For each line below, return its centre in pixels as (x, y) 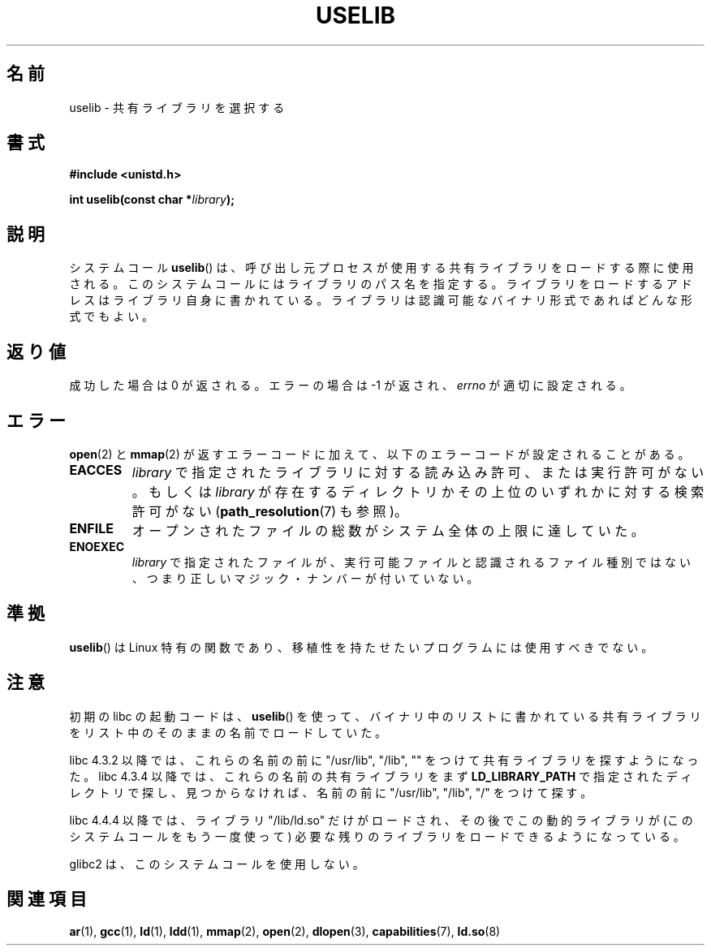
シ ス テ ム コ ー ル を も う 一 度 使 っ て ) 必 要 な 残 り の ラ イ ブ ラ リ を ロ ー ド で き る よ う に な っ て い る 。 (377, 836)
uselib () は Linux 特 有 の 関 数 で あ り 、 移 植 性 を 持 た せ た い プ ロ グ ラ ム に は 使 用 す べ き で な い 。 (361, 647)
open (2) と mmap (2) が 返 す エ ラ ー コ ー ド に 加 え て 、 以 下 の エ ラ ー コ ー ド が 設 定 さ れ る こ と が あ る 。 (379, 454)
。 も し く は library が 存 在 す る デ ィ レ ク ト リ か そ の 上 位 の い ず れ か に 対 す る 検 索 (418, 491)
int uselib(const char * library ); (152, 200)
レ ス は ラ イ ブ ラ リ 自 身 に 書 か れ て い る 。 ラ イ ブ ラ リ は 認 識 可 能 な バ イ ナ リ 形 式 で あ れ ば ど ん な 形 (381, 300)
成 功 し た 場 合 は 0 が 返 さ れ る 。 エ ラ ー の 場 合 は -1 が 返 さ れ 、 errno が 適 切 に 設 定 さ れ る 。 (350, 386)
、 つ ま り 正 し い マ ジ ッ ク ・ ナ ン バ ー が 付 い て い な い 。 (305, 578)
